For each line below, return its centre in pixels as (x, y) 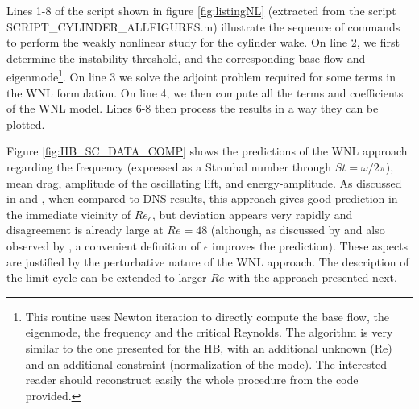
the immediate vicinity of (68, 214)
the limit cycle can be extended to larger (107, 277)
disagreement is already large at (85, 230)
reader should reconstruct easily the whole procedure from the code (192, 380)
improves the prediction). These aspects (310, 245)
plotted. (26, 124)
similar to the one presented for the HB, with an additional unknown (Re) (209, 347)
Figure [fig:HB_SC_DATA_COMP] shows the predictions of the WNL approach (207, 151)
